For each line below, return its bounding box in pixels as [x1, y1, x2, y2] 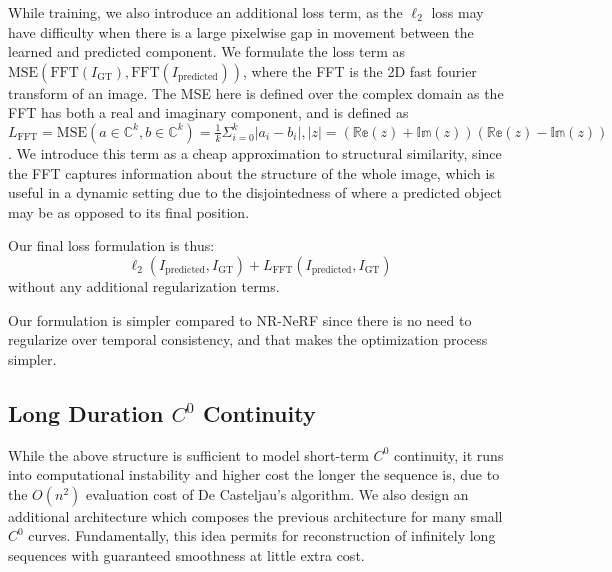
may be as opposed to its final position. [8, 201, 250, 222]
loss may [431, 2, 484, 22]
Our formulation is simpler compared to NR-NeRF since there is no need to [8, 309, 472, 330]
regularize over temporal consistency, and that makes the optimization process [8, 329, 488, 350]
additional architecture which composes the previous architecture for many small [8, 505, 503, 526]
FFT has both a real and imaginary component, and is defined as [8, 102, 409, 123]
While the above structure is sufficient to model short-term [8, 444, 369, 465]
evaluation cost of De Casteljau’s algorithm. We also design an [86, 483, 469, 504]
